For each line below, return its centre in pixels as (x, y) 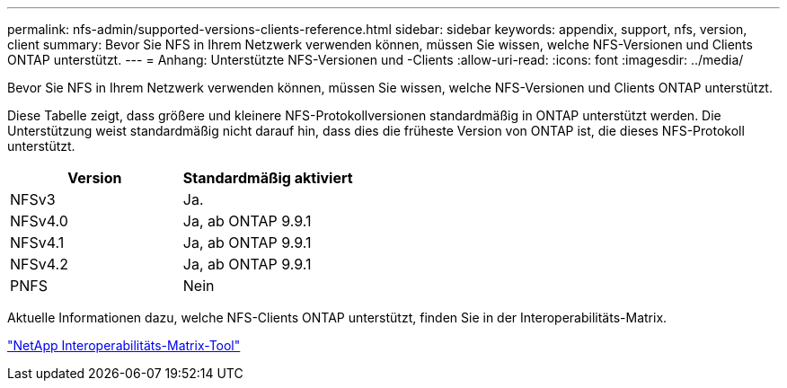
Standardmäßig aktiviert (268, 178)
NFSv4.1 (37, 242)
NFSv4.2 (39, 264)
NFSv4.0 (39, 221)
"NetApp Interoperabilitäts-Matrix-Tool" (124, 345)
